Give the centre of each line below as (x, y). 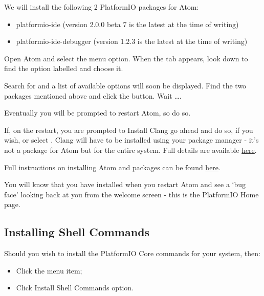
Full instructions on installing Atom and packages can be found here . (112, 167)
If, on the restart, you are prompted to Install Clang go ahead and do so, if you (129, 130)
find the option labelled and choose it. (64, 68)
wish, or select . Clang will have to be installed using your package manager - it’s (131, 140)
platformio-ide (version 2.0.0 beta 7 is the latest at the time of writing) (127, 24)
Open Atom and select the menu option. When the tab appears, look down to (126, 58)
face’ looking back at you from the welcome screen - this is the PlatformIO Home (131, 194)
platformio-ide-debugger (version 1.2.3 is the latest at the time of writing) (132, 41)
